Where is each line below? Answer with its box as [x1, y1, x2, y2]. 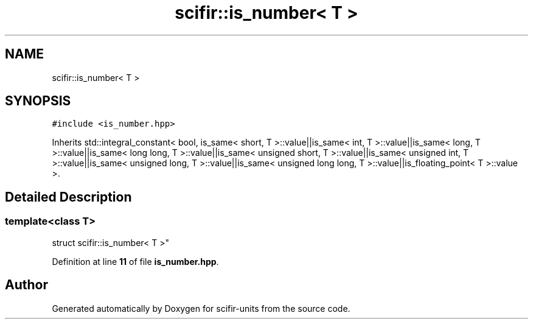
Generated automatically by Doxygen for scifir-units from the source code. [52, 303, 350, 314]
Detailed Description [5, 189, 132, 205]
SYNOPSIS [5, 93, 71, 109]
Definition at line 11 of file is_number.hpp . [52, 256, 219, 267]
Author [5, 277, 48, 293]
